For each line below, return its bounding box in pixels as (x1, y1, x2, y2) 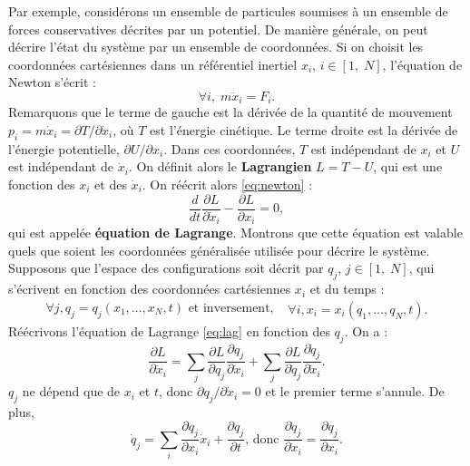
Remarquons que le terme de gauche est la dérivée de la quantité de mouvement (8, 102, 453, 121)
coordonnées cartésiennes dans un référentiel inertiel (8, 54, 298, 73)
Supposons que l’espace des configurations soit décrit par (8, 258, 324, 277)
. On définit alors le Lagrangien (128, 157, 312, 176)
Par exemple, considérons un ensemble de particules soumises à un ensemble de (8, 2, 448, 20)
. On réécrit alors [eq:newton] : (142, 175, 313, 193)
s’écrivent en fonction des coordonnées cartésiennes (8, 279, 291, 298)
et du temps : (309, 279, 385, 298)
